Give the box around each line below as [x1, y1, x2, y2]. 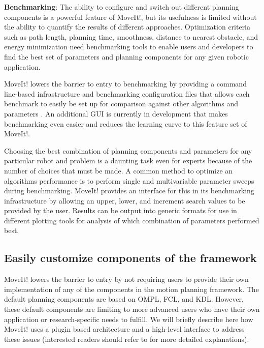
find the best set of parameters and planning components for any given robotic [4, 51, 249, 62]
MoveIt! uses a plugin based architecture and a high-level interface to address [4, 324, 245, 334]
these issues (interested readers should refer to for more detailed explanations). [4, 333, 249, 344]
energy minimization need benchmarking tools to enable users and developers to [4, 41, 253, 52]
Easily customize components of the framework [4, 250, 257, 266]
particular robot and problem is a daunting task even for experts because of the [4, 155, 252, 166]
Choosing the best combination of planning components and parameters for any [4, 145, 252, 156]
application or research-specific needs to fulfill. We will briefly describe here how [4, 313, 253, 324]
